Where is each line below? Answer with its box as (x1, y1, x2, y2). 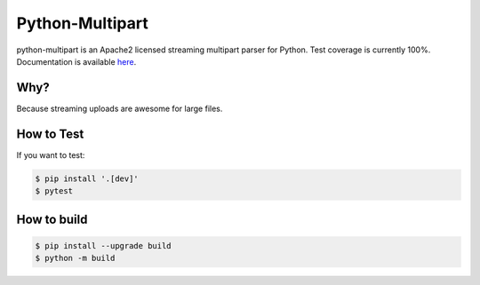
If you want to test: (16, 149, 85, 160)
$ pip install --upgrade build (35, 241, 172, 250)
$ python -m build (35, 253, 116, 264)
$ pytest (35, 186, 74, 196)
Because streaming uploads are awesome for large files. (16, 103, 223, 114)
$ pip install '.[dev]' (35, 173, 140, 184)
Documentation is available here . (16, 56, 137, 67)
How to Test (16, 126, 84, 141)
